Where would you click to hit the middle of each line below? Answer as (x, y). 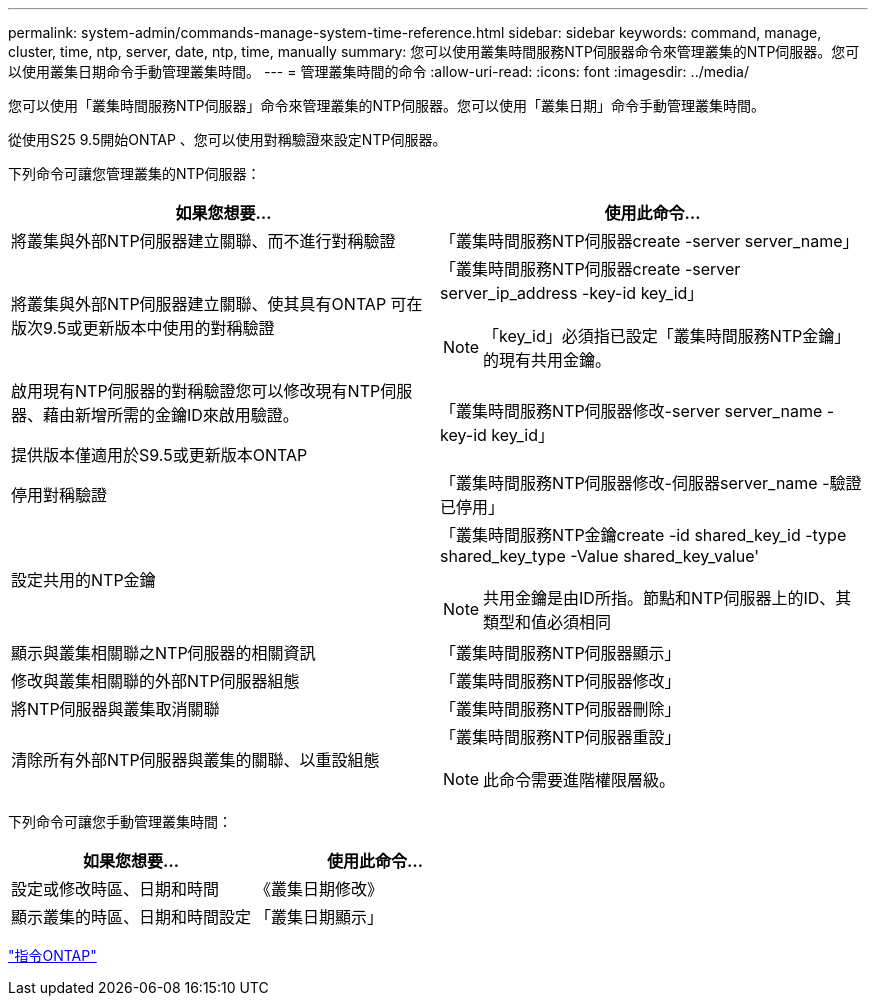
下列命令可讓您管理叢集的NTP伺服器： (134, 173)
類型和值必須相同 (547, 622)
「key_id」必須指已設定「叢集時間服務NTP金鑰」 (667, 336)
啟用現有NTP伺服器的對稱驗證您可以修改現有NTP (196, 391)
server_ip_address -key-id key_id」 (572, 293)
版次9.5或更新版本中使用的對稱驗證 (143, 328)
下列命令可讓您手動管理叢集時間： (120, 821)
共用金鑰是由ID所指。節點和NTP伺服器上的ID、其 (667, 598)
